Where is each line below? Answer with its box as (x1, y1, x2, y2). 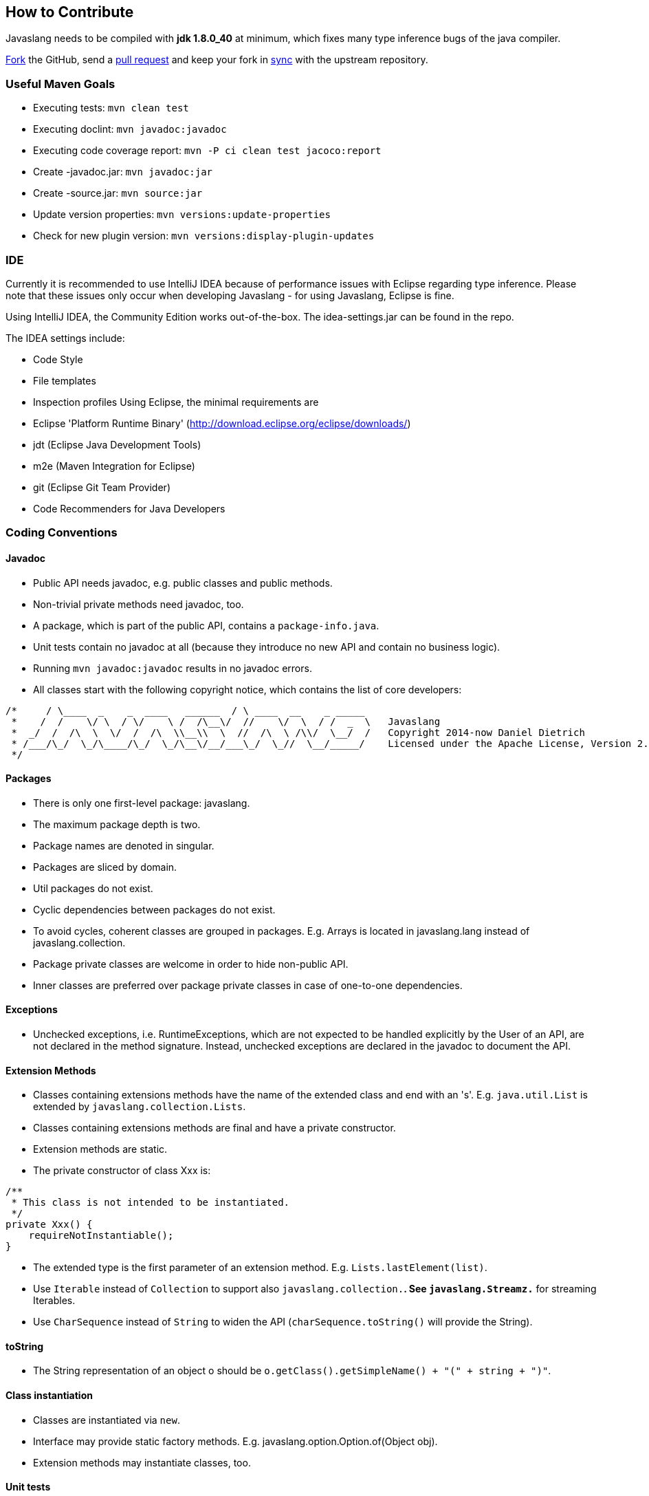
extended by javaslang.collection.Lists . (33, 1101, 246, 1113)
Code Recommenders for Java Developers (33, 502, 225, 514)
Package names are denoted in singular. (33, 839, 214, 852)
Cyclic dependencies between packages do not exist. (33, 903, 276, 915)
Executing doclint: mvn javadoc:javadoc (33, 123, 227, 135)
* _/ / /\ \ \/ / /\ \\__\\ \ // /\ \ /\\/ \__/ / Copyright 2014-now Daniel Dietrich (11, 726, 585, 738)
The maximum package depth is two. (33, 818, 201, 830)
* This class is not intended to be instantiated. (11, 1197, 290, 1208)
